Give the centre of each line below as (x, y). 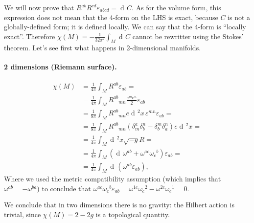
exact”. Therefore (30, 36)
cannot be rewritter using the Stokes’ (188, 36)
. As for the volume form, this (176, 7)
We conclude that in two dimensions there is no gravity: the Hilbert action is (119, 205)
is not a (239, 17)
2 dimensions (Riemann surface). (60, 66)
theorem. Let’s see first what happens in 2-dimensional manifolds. (103, 47)
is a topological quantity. (133, 214)
